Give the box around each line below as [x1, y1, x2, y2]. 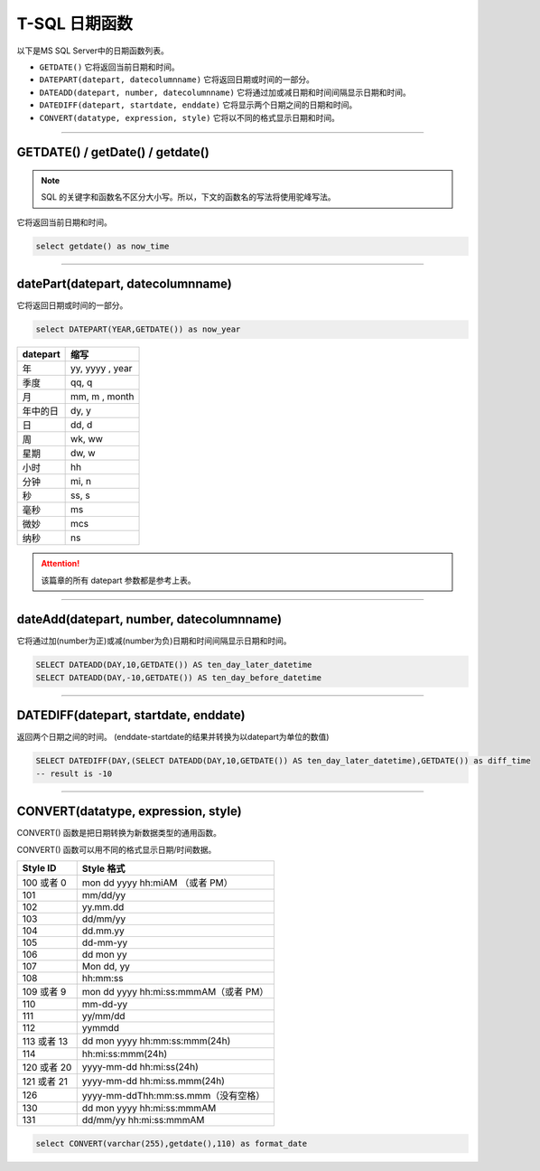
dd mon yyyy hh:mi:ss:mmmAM [81, 1101, 217, 1114]
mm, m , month [70, 390, 135, 403]
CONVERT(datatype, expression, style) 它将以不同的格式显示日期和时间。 [39, 112, 340, 123]
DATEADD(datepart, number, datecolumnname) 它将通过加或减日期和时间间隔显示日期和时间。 [39, 87, 411, 98]
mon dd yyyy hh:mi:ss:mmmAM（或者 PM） [81, 985, 269, 998]
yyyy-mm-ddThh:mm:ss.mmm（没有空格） [81, 1089, 265, 1101]
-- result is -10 [35, 768, 113, 779]
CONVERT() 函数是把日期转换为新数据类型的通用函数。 [16, 828, 221, 838]
